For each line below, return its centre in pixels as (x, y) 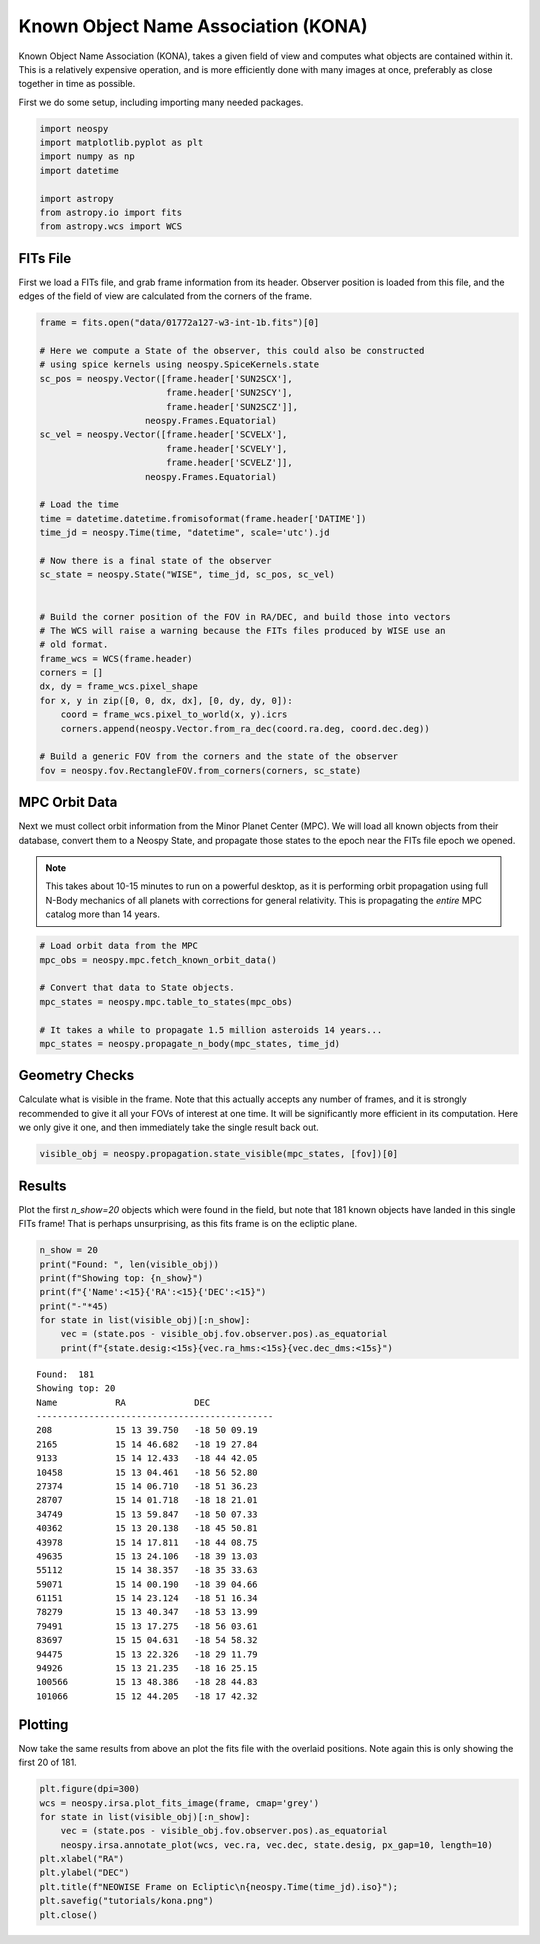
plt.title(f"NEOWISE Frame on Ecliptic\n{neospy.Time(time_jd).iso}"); (219, 1886)
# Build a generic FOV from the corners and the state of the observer (219, 756)
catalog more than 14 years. (102, 914)
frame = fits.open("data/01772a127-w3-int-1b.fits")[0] (179, 323)
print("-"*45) (74, 1306)
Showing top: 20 (76, 1388)
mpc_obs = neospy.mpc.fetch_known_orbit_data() (158, 959)
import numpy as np (87, 156)
